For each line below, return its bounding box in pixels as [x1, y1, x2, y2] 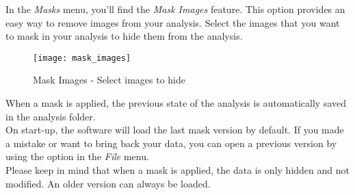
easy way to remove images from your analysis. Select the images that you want [5, 15, 340, 29]
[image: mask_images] [33, 53, 131, 63]
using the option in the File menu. [5, 149, 149, 164]
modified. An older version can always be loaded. [5, 176, 211, 190]
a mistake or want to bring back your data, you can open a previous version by [5, 135, 337, 150]
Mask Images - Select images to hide [33, 73, 186, 87]
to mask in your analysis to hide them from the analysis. [5, 29, 243, 43]
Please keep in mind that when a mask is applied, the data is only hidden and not [5, 163, 350, 177]
